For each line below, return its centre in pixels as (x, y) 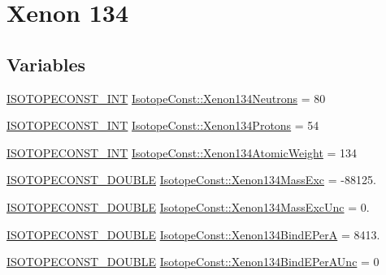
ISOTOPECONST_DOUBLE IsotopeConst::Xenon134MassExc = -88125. (191, 180)
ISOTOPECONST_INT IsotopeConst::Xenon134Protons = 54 (163, 125)
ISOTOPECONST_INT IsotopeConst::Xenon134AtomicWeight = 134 (182, 152)
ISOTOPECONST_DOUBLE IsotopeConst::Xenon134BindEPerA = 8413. (193, 234)
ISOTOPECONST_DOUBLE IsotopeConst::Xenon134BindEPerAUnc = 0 (193, 262)
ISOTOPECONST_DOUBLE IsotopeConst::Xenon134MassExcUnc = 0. (188, 206)
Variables (46, 64)
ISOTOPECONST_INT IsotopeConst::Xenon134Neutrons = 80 (166, 98)
